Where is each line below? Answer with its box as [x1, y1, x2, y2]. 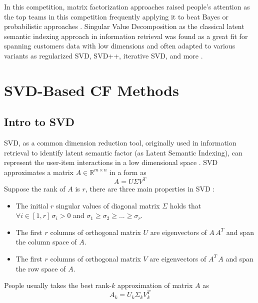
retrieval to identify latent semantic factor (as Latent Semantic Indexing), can [4, 147, 242, 157]
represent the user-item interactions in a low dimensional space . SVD [4, 157, 218, 167]
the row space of [15, 263, 66, 273]
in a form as [109, 166, 146, 177]
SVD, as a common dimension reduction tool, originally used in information [4, 137, 236, 148]
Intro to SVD [4, 114, 75, 129]
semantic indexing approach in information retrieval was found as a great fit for [4, 30, 248, 41]
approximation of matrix [117, 280, 193, 290]
